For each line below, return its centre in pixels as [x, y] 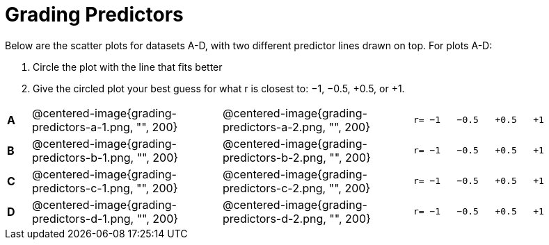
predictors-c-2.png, [274, 188]
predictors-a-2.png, [274, 127]
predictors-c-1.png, [83, 188]
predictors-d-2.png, [274, 218]
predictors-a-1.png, [83, 127]
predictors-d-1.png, [83, 218]
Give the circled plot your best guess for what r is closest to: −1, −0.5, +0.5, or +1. [219, 88]
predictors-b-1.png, [83, 157]
